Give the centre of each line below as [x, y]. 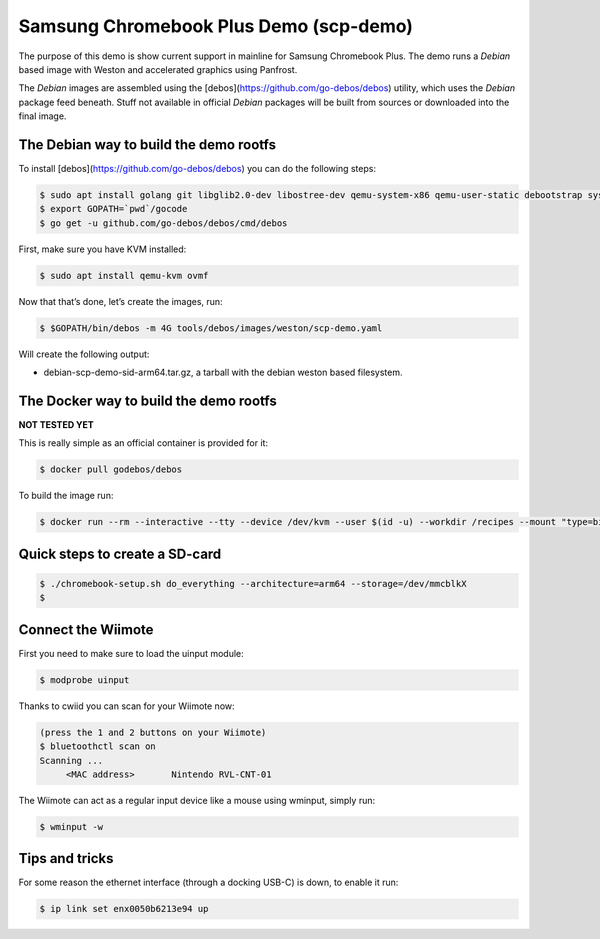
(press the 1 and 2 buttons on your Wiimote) [153, 732]
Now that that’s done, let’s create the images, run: [121, 301]
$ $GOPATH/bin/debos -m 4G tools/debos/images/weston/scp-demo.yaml [211, 328]
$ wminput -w [71, 826]
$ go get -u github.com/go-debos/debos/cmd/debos [163, 223]
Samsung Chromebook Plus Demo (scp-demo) [216, 26]
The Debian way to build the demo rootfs [147, 144]
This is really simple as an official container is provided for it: [143, 443]
